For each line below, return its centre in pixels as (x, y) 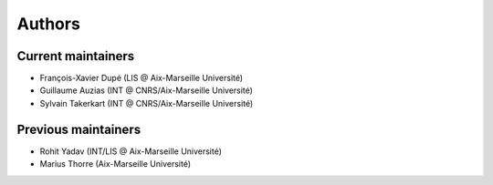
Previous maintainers (79, 129)
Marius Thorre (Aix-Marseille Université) (115, 164)
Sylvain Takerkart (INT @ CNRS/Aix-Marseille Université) (147, 103)
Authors (49, 24)
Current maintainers (76, 56)
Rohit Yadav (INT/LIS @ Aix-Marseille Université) (131, 151)
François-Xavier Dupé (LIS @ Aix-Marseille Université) (142, 78)
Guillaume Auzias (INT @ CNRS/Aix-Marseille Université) (146, 90)
